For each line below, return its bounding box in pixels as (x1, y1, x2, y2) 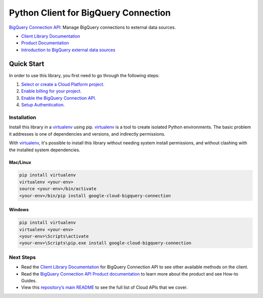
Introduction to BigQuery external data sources (21, 47, 115, 53)
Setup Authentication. (21, 102, 65, 108)
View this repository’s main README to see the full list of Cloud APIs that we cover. (21, 284, 188, 290)
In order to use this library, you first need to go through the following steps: (9, 72, 160, 78)
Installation (9, 114, 37, 120)
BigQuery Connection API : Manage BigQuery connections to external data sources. (9, 24, 176, 30)
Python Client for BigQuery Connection (9, 7, 171, 18)
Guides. (21, 278, 37, 283)
